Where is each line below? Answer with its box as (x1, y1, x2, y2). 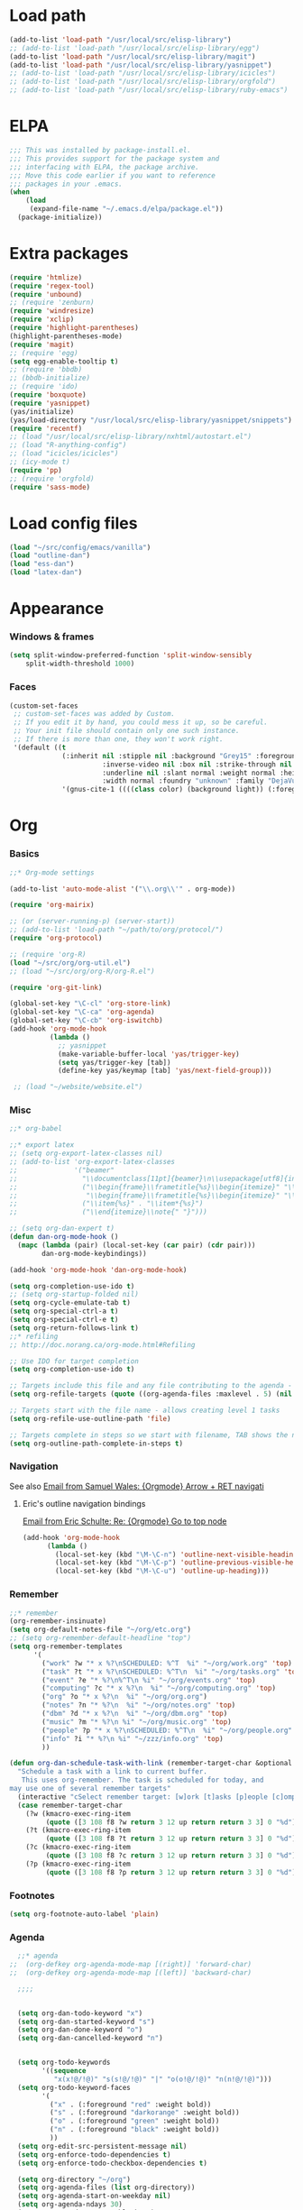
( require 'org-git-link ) (9, 983, 103, 992)
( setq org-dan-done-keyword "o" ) (17, 2025, 143, 2034)
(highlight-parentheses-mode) (9, 331, 124, 341)
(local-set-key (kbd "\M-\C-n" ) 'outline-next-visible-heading (55, 1550, 298, 1559)
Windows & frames (9, 630, 95, 643)
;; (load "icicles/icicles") (9, 449, 119, 458)
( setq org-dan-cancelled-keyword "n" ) (17, 2034, 164, 2043)
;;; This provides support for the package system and (9, 154, 220, 163)
